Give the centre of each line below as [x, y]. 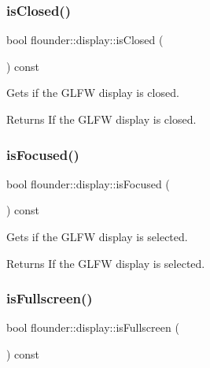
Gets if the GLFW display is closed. [93, 93]
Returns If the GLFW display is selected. [106, 263]
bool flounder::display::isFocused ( [88, 183]
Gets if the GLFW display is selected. [97, 236]
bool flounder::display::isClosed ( [85, 40]
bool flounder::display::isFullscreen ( [93, 327]
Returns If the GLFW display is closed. [101, 119]
